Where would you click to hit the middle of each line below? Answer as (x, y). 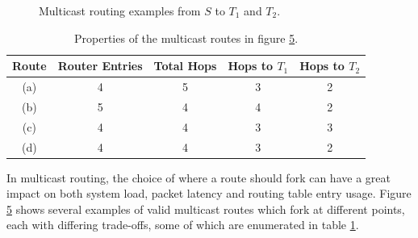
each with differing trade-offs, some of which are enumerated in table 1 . (183, 225)
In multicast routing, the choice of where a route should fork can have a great (199, 177)
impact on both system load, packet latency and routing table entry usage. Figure (209, 193)
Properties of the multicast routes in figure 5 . (186, 38)
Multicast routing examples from (120, 10)
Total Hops (185, 66)
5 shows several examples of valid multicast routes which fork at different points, (206, 209)
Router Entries (100, 66)
